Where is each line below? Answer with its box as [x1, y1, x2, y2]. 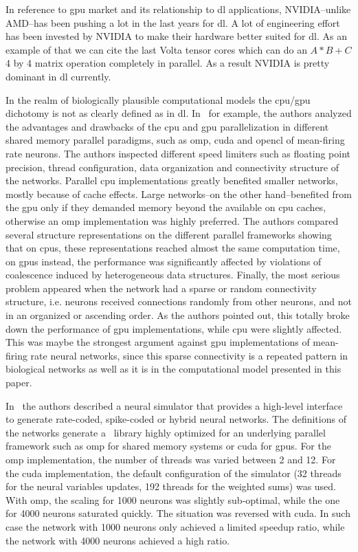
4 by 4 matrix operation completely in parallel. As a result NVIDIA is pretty [5, 56, 330, 70]
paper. [5, 375, 32, 390]
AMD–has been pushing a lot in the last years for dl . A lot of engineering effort [5, 15, 340, 30]
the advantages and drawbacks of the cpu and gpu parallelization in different [5, 119, 329, 133]
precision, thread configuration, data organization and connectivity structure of [5, 159, 339, 174]
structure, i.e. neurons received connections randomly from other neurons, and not [5, 294, 352, 309]
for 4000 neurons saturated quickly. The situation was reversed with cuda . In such [5, 506, 350, 520]
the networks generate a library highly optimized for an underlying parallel [5, 425, 326, 439]
